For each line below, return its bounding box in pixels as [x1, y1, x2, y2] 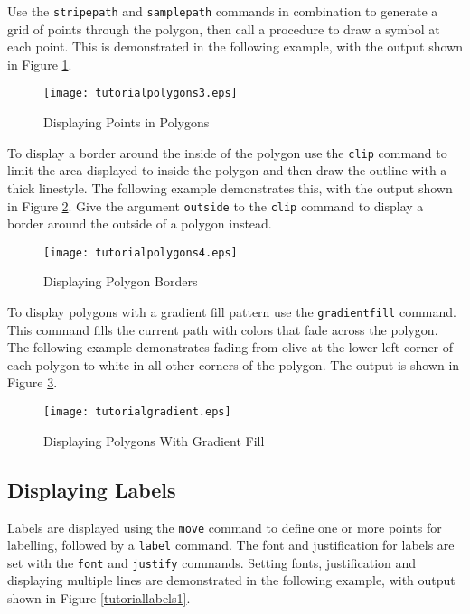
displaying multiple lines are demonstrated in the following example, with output [7, 571, 456, 590]
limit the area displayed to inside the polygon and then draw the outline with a [7, 161, 447, 180]
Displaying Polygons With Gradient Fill [43, 431, 265, 450]
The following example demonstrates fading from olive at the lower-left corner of [7, 338, 454, 357]
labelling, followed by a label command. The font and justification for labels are [7, 535, 455, 554]
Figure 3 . [7, 373, 58, 392]
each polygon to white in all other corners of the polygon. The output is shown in [7, 355, 460, 374]
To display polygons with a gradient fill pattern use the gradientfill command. [7, 302, 456, 321]
